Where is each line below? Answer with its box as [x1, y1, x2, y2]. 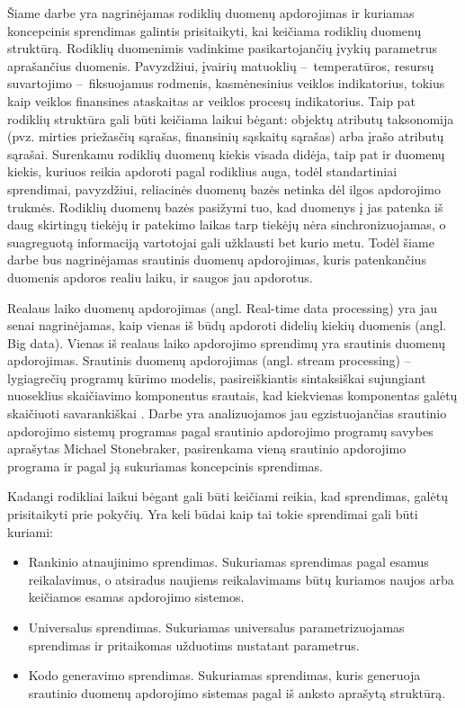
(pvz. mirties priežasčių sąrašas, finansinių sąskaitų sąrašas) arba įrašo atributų [7, 127, 444, 146]
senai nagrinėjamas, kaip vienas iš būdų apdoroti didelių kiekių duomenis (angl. [7, 316, 447, 335]
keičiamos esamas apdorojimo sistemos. [28, 587, 245, 606]
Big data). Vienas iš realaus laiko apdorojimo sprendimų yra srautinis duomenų [7, 333, 446, 352]
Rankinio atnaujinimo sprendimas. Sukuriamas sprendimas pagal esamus [28, 552, 429, 571]
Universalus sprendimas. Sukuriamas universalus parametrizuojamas [28, 618, 405, 636]
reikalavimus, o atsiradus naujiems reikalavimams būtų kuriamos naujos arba [28, 569, 454, 588]
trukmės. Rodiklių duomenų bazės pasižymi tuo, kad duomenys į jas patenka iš [7, 197, 443, 216]
